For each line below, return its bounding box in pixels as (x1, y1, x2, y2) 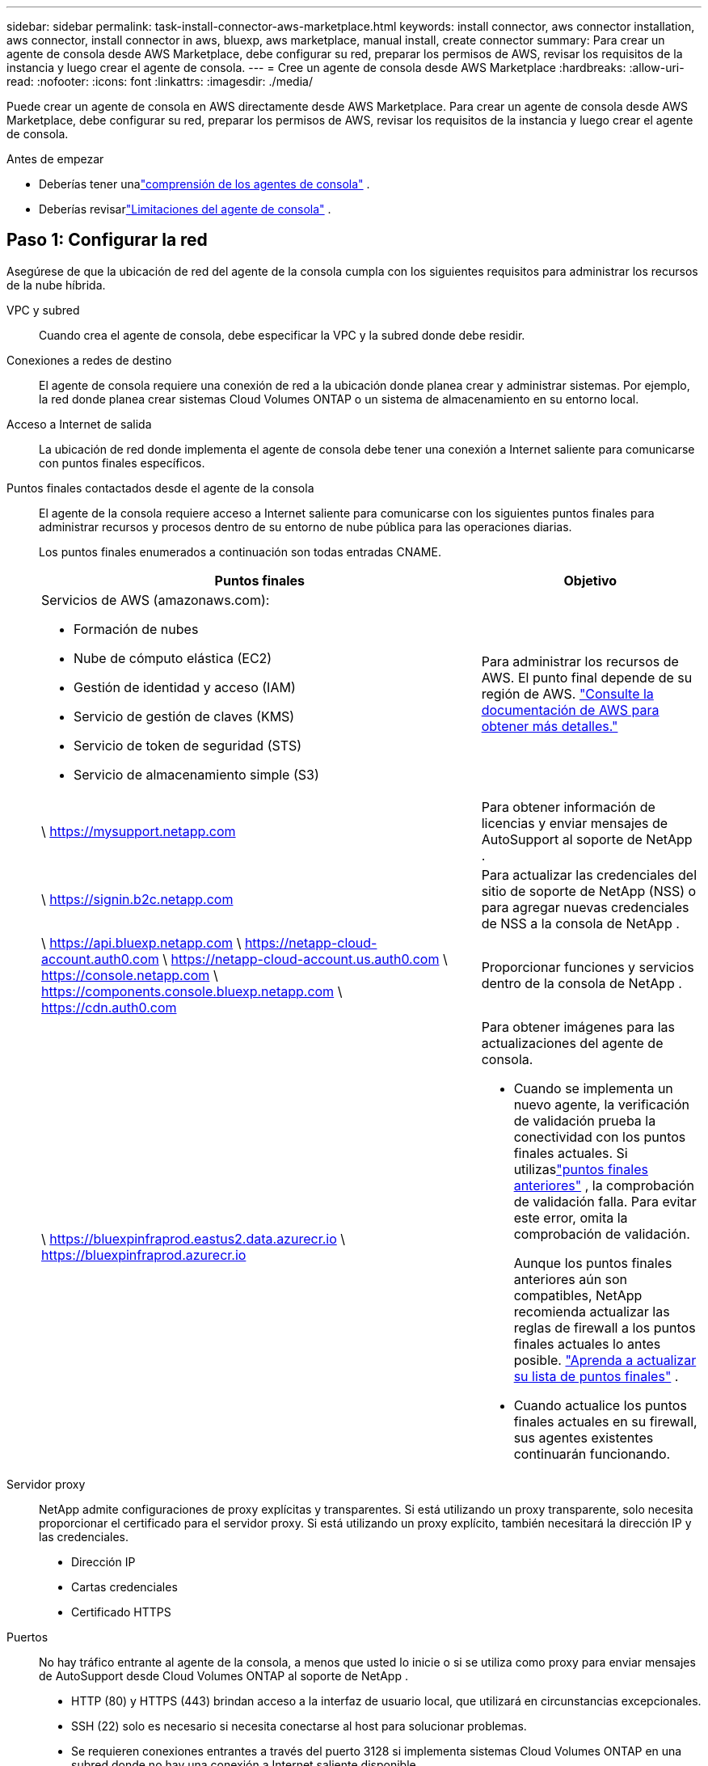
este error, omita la (513, 1209, 628, 1226)
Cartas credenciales (71, 1579, 178, 1594)
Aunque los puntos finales (513, 1254, 672, 1271)
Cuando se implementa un (513, 1079, 673, 1096)
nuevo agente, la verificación (513, 1096, 690, 1113)
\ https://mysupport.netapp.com (41, 822, 236, 839)
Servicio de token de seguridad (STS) (74, 737, 302, 754)
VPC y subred (6, 302, 80, 317)
